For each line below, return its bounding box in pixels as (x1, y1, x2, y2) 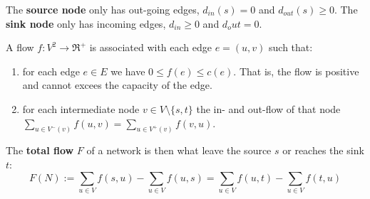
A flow (6, 40, 34, 55)
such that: (269, 40, 313, 55)
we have (111, 63, 145, 78)
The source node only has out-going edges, (6, 2, 200, 16)
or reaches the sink (282, 143, 364, 158)
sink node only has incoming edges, (6, 16, 166, 31)
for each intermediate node (22, 101, 140, 116)
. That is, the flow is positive (233, 63, 359, 78)
